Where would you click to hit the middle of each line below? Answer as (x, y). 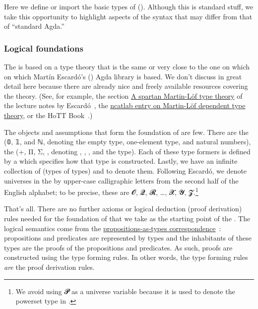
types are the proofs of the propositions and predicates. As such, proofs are (118, 247)
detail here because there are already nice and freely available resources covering (126, 86)
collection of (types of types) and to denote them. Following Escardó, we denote (126, 170)
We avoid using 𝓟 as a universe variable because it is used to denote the (125, 291)
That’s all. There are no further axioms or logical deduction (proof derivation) (123, 209)
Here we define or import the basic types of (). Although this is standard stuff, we (129, 6)
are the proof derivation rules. (49, 267)
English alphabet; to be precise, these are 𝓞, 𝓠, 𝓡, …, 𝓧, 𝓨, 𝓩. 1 (101, 191)
